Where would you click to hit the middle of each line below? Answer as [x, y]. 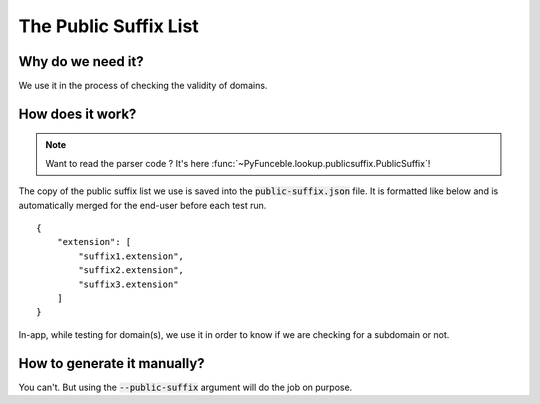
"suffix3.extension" [128, 284]
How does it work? [77, 113]
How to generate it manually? [111, 363]
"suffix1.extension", [131, 256]
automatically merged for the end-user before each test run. [142, 205]
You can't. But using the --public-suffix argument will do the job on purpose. [185, 387]
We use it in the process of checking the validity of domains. [143, 86]
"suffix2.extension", [131, 270]
